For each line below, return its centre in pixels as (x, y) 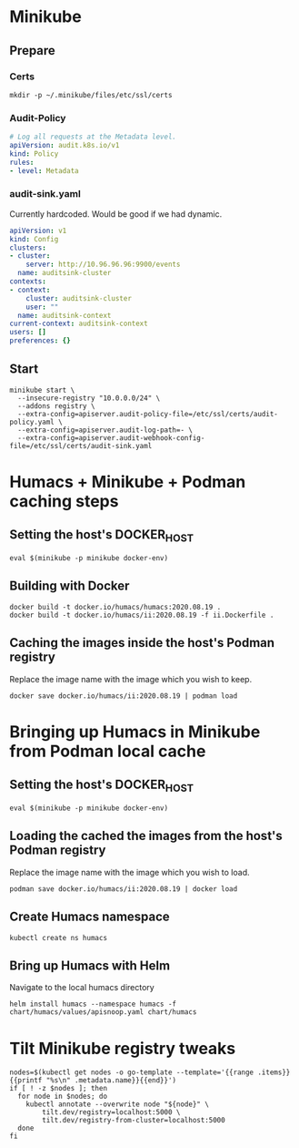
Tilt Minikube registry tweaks (123, 1048)
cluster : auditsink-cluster (79, 298)
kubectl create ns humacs (58, 938)
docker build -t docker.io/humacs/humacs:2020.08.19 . (115, 607)
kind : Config (34, 239)
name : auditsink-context (65, 315)
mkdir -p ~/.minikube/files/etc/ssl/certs (91, 95)
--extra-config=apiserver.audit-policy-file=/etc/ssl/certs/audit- (148, 414)
